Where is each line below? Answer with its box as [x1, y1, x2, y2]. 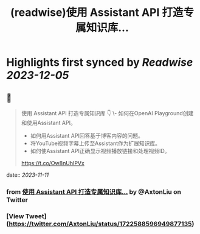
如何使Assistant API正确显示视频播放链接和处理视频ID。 [30, 147, 170, 154]
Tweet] [25, 211, 47, 220]
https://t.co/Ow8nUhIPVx [21, 160, 85, 166]
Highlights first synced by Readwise [6, 55, 193, 69]
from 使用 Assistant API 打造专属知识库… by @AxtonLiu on [6, 187, 181, 196]
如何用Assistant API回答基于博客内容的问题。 [30, 132, 144, 139]
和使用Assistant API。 [21, 119, 76, 126]
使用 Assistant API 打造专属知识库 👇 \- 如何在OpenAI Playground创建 [21, 110, 194, 116]
